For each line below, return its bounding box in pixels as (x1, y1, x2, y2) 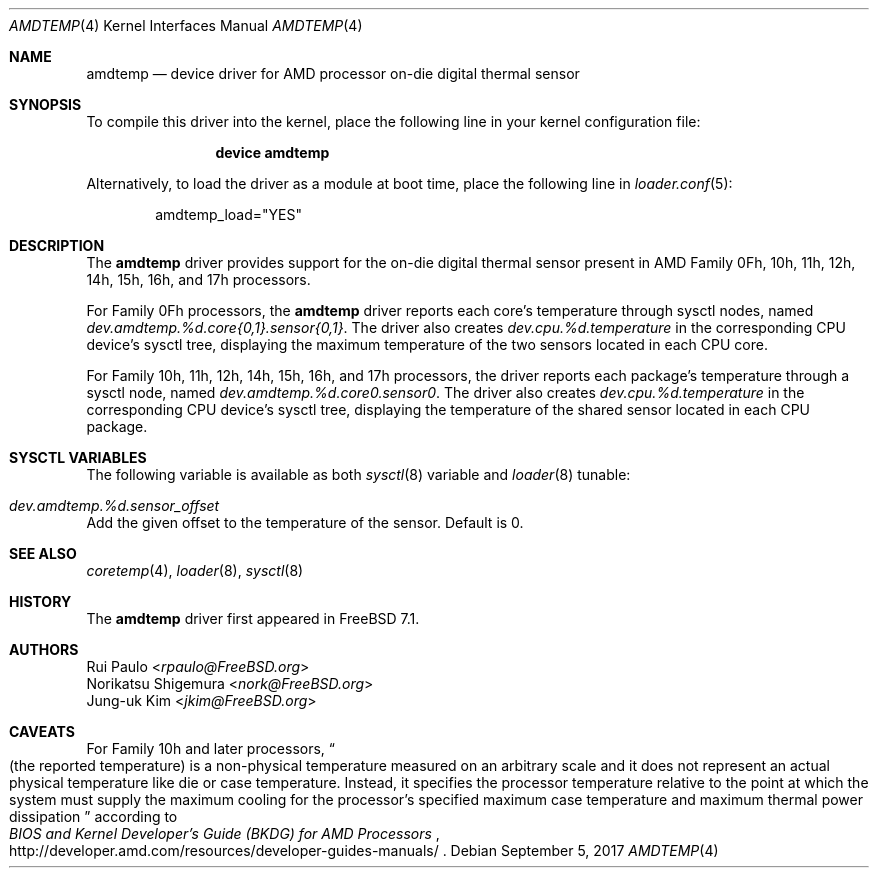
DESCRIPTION (9, 237, 105, 254)
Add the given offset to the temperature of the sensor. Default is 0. (86, 514, 524, 531)
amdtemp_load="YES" (155, 206, 302, 223)
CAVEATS (9, 723, 75, 740)
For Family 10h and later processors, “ (86, 740, 335, 757)
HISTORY (9, 593, 72, 610)
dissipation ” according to (9, 808, 178, 825)
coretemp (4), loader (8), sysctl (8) (86, 562, 304, 579)
